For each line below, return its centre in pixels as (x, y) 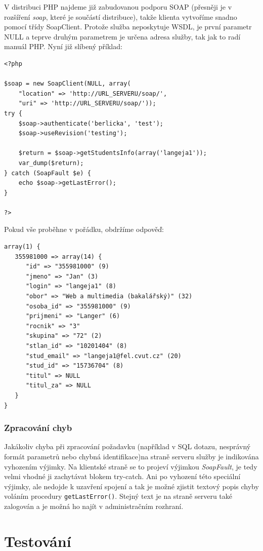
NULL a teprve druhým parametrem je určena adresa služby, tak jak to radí (122, 36)
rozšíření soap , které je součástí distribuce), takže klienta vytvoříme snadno (121, 16)
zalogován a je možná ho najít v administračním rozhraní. (94, 506)
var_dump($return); (51, 163)
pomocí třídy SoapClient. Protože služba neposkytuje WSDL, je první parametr (128, 27)
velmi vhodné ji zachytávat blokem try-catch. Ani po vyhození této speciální (122, 476)
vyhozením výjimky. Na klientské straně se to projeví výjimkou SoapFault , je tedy (131, 466)
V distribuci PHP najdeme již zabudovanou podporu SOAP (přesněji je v (118, 7)
